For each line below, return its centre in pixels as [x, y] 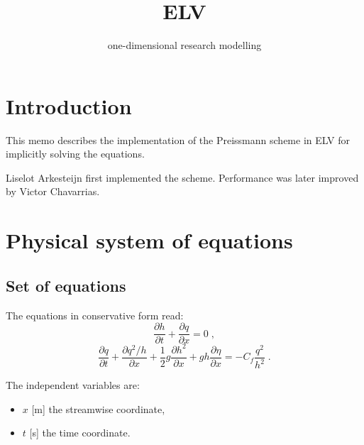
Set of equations [66, 285]
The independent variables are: [73, 385]
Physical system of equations [149, 240]
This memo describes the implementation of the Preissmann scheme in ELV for [178, 139]
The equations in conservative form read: [95, 315]
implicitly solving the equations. [75, 154]
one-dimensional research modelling [184, 45]
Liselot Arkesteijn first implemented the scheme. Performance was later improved [182, 177]
